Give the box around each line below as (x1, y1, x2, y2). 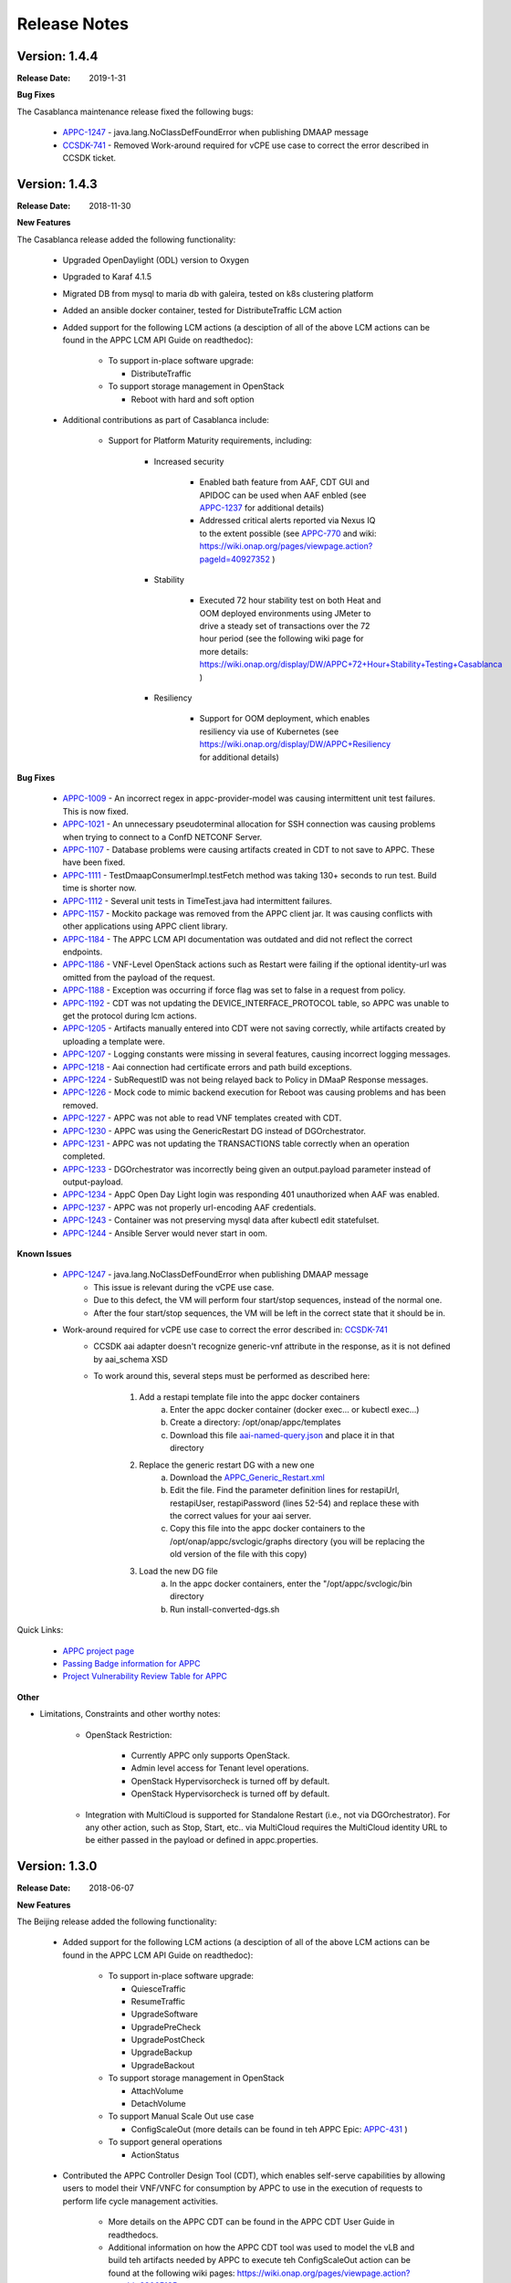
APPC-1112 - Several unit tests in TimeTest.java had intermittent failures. (62, 895, 333, 906)
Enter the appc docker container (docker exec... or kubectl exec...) (170, 1404, 420, 1415)
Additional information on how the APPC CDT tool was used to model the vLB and (108, 2242, 415, 2253)
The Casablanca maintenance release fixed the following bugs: (16, 106, 255, 117)
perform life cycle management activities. (62, 2195, 219, 2206)
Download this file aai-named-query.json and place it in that (170, 1429, 395, 1440)
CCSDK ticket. (62, 153, 116, 163)
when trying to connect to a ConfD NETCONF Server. (62, 831, 263, 842)
